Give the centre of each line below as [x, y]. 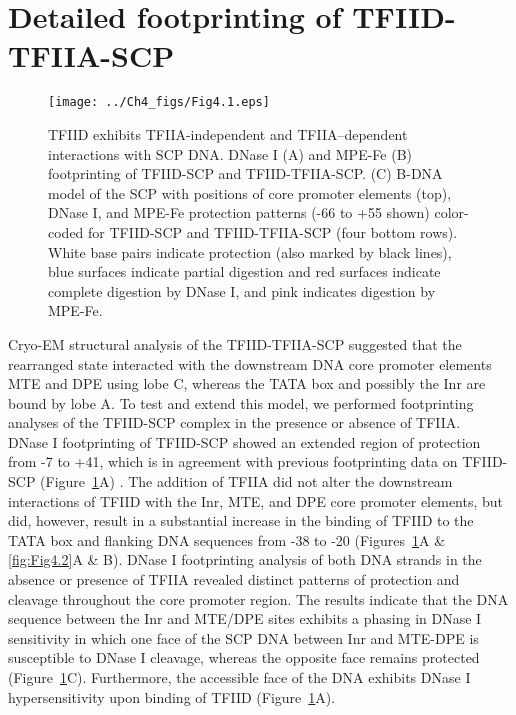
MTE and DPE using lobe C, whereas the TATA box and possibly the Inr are [247, 383]
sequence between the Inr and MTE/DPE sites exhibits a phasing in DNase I [245, 618]
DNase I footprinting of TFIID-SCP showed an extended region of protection [244, 441]
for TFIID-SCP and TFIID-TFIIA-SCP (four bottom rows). [273, 231]
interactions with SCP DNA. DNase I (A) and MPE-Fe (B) [230, 153]
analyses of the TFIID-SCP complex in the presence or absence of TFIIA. [234, 422]
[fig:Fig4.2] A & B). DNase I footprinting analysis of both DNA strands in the [245, 559]
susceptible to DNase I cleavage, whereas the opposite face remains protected [244, 657]
